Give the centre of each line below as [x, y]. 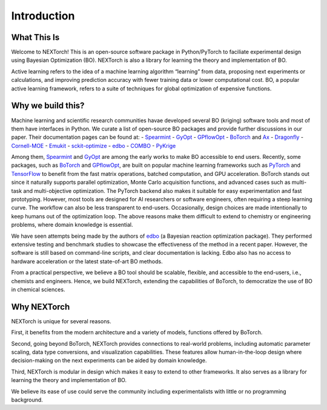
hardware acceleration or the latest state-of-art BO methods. [87, 261]
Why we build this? [48, 106]
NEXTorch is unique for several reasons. [61, 321]
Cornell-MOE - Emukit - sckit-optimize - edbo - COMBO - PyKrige [94, 146]
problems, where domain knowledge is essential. [72, 225]
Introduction [43, 16]
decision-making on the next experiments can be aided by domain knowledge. [109, 360]
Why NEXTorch [41, 307]
